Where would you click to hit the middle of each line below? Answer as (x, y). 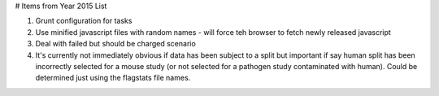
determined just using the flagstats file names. (113, 78)
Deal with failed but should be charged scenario (116, 44)
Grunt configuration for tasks (84, 21)
